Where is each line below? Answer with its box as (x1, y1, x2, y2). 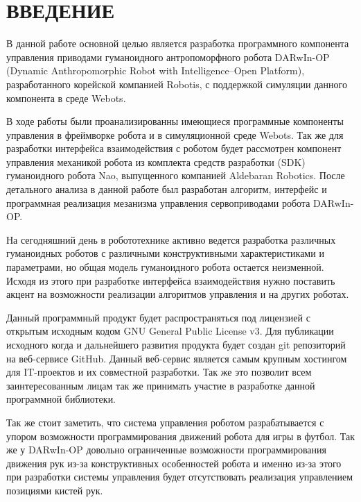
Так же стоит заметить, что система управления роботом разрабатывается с (6, 415, 324, 429)
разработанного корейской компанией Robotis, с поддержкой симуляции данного (6, 76, 347, 91)
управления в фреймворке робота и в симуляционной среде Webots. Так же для (6, 127, 344, 142)
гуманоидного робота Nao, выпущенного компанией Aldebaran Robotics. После (6, 168, 345, 183)
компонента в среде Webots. (6, 90, 126, 105)
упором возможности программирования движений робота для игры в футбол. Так (6, 428, 355, 443)
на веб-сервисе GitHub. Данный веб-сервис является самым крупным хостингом (6, 351, 347, 365)
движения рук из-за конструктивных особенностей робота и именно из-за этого (6, 455, 342, 470)
